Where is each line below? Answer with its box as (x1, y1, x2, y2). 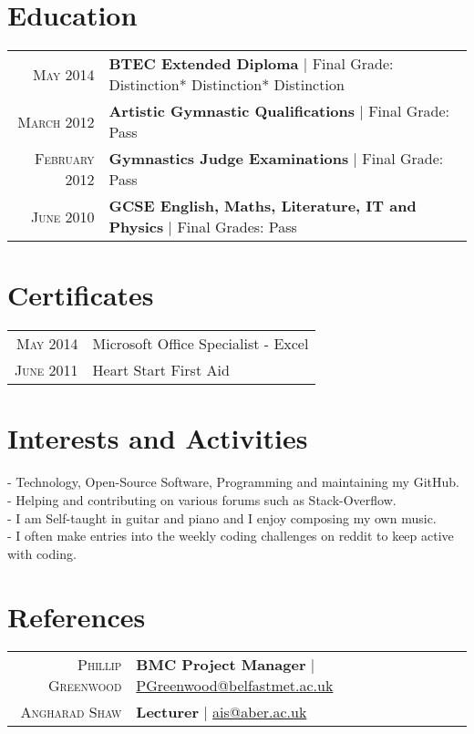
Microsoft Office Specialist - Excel (92, 333, 309, 355)
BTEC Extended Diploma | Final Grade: (108, 53, 394, 75)
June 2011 (15, 359, 78, 381)
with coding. (7, 543, 77, 563)
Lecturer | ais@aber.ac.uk (136, 701, 307, 723)
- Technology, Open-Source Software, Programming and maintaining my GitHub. (7, 472, 459, 491)
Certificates (7, 276, 154, 314)
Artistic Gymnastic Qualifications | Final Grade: (108, 100, 449, 122)
